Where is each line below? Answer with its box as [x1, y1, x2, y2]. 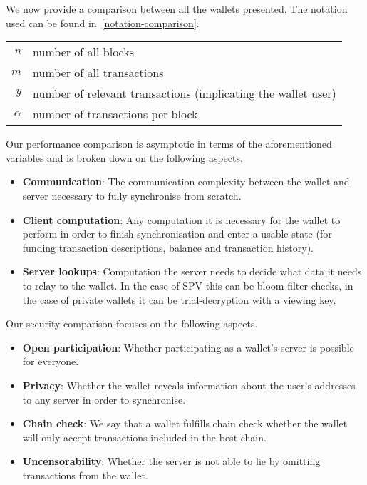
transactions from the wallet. [22, 467, 148, 482]
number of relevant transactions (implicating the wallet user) [33, 85, 336, 102]
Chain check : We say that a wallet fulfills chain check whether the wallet [22, 416, 348, 431]
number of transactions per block [33, 106, 198, 123]
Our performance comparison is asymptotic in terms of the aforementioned [6, 136, 332, 151]
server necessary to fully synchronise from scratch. [22, 188, 242, 203]
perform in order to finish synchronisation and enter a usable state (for [22, 226, 332, 241]
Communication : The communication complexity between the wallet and [22, 174, 350, 189]
